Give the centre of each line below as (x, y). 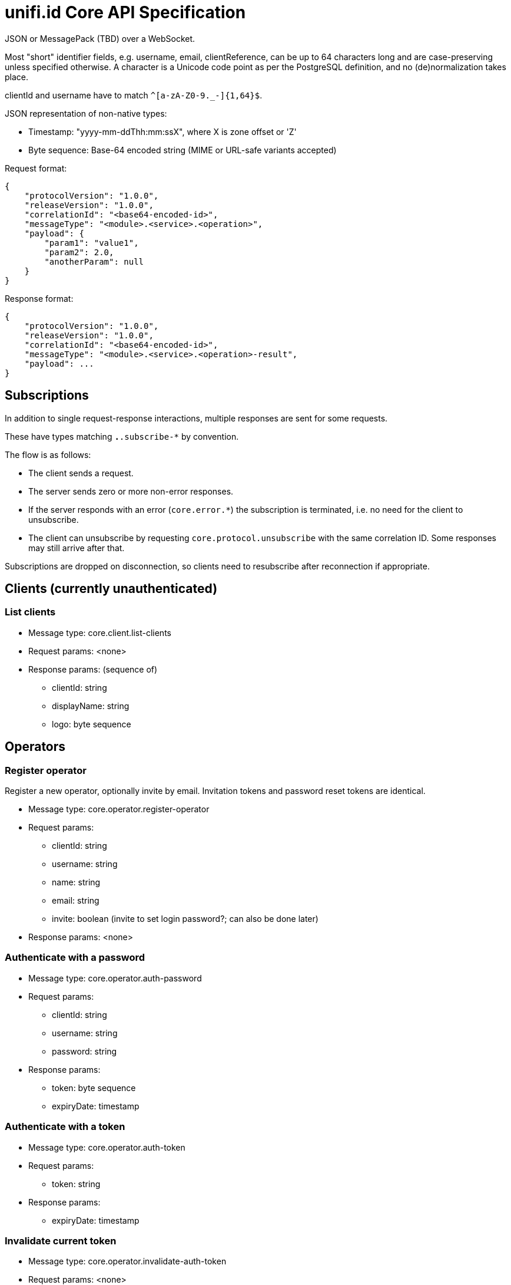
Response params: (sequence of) (93, 669)
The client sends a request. (81, 473)
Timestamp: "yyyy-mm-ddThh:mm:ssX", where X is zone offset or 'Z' (162, 131)
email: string (76, 901)
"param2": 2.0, (79, 252)
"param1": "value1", (92, 243)
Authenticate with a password (75, 958)
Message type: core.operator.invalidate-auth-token (127, 1261)
